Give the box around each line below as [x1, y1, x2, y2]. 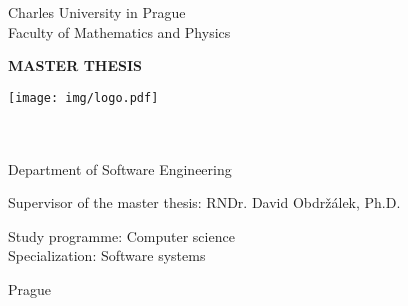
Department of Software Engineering [8, 158, 232, 179]
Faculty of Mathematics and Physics [8, 21, 231, 42]
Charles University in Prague [8, 2, 186, 22]
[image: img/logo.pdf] [8, 90, 159, 105]
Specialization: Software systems [8, 245, 206, 266]
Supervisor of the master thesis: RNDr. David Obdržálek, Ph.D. [8, 192, 401, 213]
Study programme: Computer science [8, 225, 235, 246]
